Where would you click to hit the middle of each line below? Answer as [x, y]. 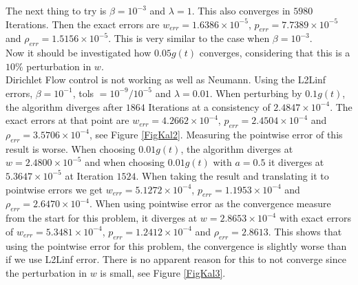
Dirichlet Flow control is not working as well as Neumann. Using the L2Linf [166, 80]
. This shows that [305, 231]
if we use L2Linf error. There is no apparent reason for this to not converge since [176, 259]
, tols [83, 93]
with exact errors [315, 218]
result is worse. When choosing [71, 148]
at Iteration [89, 175]
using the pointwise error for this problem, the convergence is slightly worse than [176, 245]
